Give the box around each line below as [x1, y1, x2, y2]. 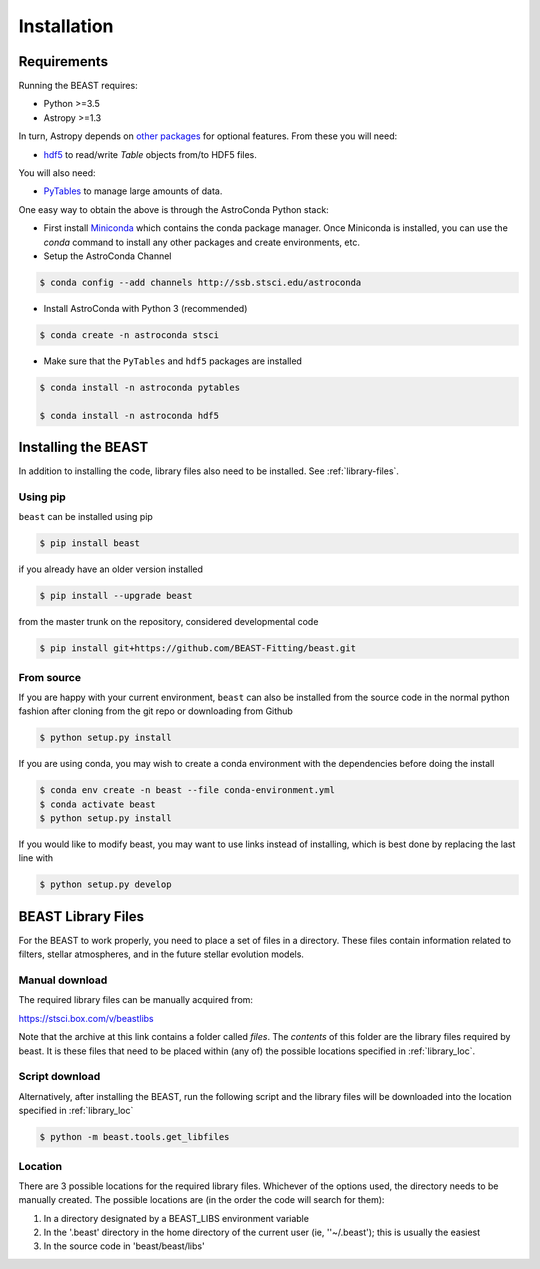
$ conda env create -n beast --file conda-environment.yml [39, 785, 335, 796]
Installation [18, 15, 114, 37]
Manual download [18, 973, 108, 987]
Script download [18, 1070, 101, 1084]
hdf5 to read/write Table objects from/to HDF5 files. [43, 148, 257, 160]
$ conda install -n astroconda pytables [39, 381, 240, 393]
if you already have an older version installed [18, 563, 204, 575]
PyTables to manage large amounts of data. [43, 185, 223, 197]
